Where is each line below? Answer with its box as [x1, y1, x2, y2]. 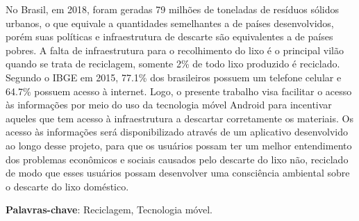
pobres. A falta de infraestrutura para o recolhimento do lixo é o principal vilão [6, 42, 344, 57]
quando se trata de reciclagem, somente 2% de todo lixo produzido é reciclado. [6, 56, 340, 71]
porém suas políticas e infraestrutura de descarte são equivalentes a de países [6, 29, 333, 44]
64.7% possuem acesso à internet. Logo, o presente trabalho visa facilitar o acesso [6, 83, 352, 98]
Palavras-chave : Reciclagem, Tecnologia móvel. [6, 202, 212, 217]
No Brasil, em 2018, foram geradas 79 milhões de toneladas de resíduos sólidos [6, 2, 340, 16]
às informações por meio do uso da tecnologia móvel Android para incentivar [6, 97, 332, 112]
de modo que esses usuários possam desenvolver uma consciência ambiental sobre [6, 165, 350, 180]
